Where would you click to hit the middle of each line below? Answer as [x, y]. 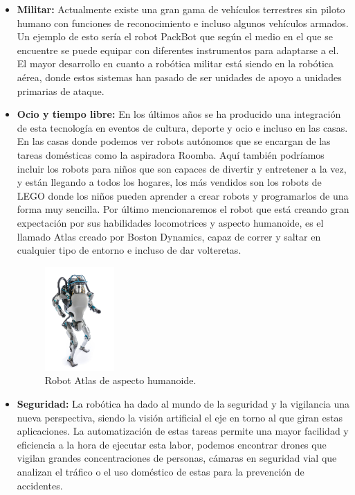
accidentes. [40, 485]
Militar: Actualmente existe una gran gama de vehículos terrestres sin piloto [181, 9]
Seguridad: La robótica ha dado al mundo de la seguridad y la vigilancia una [183, 404]
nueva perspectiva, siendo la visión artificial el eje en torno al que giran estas [180, 417]
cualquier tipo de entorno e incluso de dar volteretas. [129, 250]
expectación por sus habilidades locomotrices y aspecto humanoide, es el [170, 222]
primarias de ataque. [61, 90]
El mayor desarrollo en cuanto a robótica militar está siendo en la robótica [175, 63]
